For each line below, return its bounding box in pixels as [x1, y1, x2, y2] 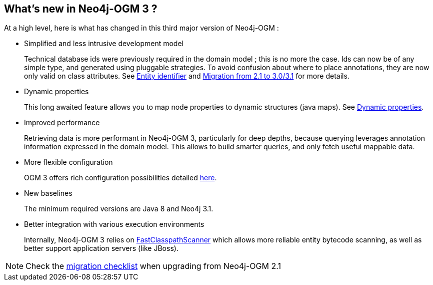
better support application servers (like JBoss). [24, 244, 178, 253]
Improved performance [24, 118, 100, 127]
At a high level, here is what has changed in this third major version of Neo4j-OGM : [4, 24, 279, 33]
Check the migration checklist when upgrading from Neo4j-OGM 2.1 [25, 261, 281, 271]
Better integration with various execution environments [24, 220, 204, 229]
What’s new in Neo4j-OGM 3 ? [4, 3, 157, 15]
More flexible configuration [24, 158, 113, 167]
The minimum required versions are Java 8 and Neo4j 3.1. [24, 204, 213, 213]
